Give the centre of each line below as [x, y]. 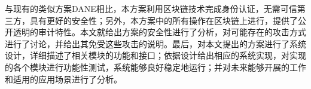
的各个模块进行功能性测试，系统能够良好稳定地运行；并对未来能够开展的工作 [155, 67]
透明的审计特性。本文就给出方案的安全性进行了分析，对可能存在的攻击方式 [159, 32]
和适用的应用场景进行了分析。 [63, 79]
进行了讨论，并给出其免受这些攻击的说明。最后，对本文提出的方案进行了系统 [155, 43]
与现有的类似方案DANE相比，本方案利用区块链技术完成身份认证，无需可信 [151, 8]
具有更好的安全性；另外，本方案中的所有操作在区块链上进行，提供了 [164, 20]
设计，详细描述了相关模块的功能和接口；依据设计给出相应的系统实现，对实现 [155, 55]
